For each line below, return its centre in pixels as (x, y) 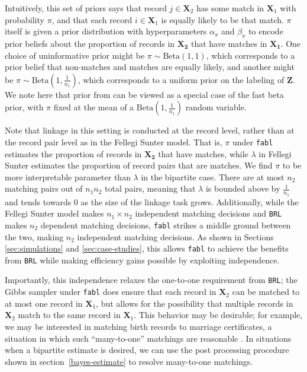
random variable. (216, 107)
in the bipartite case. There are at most (213, 177)
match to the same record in (69, 315)
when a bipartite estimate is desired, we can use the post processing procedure (147, 350)
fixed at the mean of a (94, 107)
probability (25, 19)
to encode (266, 31)
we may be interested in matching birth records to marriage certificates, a (138, 326)
